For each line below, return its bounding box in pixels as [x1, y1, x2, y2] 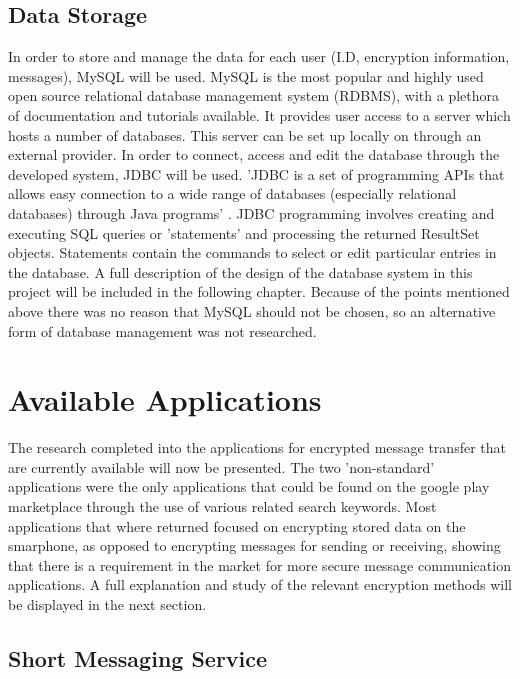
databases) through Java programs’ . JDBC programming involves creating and [8, 202, 495, 223]
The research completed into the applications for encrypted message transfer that [8, 437, 506, 458]
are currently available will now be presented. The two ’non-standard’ [8, 456, 435, 477]
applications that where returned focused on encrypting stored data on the [8, 515, 466, 536]
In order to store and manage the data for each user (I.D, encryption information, [8, 46, 510, 67]
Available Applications [8, 379, 322, 420]
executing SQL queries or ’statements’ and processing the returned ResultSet [8, 222, 480, 243]
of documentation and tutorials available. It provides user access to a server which [8, 104, 511, 125]
